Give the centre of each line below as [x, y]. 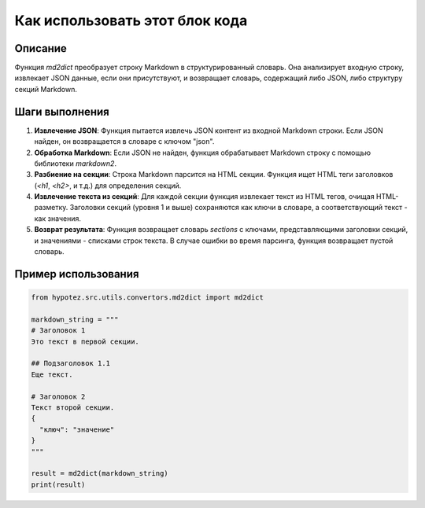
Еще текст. [52, 374]
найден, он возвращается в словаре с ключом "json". [124, 142]
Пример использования [77, 274]
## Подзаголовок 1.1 [70, 363]
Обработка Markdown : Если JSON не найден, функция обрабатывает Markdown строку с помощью [203, 153]
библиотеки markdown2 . [76, 163]
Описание [41, 48]
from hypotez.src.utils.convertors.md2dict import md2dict [147, 298]
